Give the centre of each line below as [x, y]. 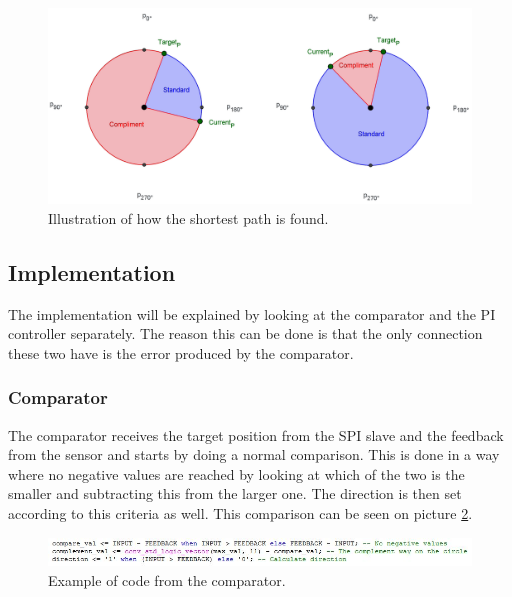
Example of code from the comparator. [167, 579]
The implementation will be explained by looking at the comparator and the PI [252, 313]
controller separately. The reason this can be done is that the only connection [245, 333]
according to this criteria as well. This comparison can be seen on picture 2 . [240, 513]
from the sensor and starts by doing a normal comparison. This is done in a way [254, 454]
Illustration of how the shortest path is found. [188, 217]
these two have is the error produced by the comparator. [181, 352]
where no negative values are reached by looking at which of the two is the [236, 473]
